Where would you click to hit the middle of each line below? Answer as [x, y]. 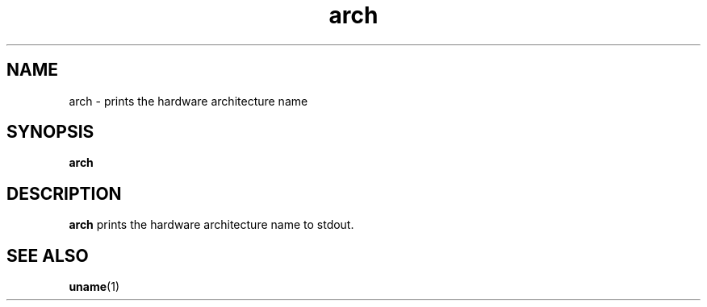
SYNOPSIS [50, 132]
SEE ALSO [48, 255]
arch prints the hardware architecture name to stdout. [211, 225]
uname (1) [94, 287]
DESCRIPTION [64, 193]
